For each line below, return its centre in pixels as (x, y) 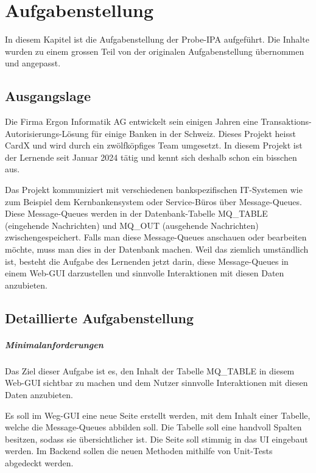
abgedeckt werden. (39, 462)
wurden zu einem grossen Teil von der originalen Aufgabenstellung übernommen (155, 51)
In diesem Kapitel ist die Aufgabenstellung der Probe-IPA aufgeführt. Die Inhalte (157, 39)
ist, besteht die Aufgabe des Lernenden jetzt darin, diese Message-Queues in (147, 261)
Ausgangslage (48, 96)
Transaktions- (286, 121)
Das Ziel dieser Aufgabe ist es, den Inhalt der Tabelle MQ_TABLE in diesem (150, 370)
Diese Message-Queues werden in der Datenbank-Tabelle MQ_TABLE (136, 213)
